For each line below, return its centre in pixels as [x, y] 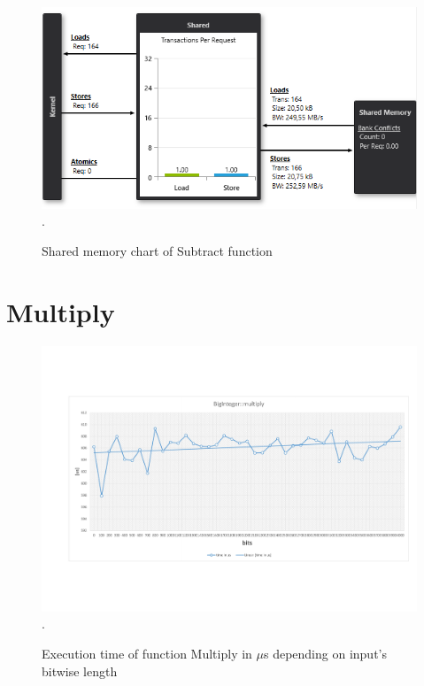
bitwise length [80, 671]
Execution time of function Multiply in [147, 653]
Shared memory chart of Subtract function [157, 251]
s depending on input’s [325, 653]
